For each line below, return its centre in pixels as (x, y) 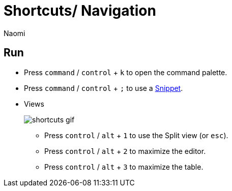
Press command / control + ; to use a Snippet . (104, 88)
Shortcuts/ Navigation (80, 11)
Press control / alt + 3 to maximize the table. (124, 167)
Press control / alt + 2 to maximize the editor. (125, 151)
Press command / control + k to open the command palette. (126, 72)
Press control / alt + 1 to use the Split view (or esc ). (136, 135)
